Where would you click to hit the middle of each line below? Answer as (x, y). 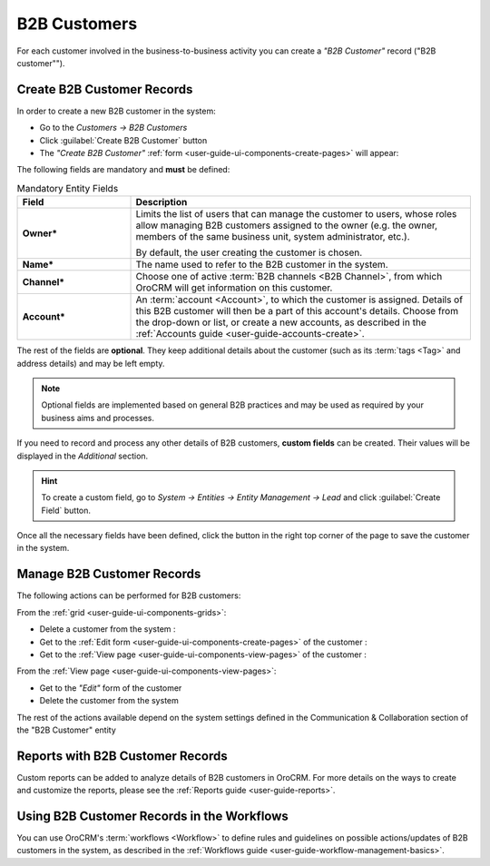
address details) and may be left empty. (91, 363)
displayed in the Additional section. (83, 456)
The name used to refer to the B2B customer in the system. (262, 265)
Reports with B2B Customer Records (122, 756)
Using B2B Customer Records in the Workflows (153, 816)
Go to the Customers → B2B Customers (113, 128)
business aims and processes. (98, 418)
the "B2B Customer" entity (67, 730)
